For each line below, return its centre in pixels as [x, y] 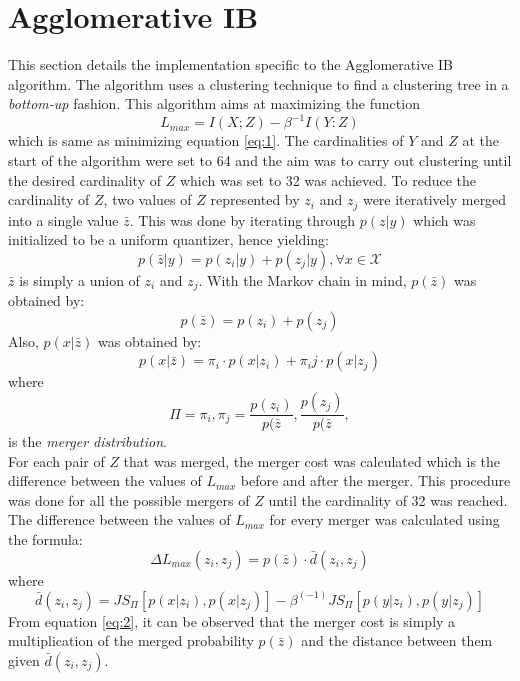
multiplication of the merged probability [131, 640]
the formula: [45, 539]
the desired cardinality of [85, 179]
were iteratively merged [434, 199]
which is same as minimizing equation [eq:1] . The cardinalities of [206, 140]
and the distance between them [397, 640]
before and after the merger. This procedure [375, 480]
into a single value [63, 219]
